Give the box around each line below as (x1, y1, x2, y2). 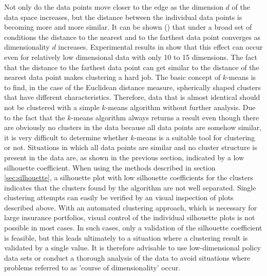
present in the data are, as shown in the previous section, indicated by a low (4, 152, 244, 162)
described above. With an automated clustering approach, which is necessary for (4, 202, 257, 213)
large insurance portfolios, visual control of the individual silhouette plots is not (4, 212, 255, 223)
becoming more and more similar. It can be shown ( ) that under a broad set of (4, 22, 252, 32)
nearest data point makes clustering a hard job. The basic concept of (4, 72, 221, 82)
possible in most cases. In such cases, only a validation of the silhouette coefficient (4, 222, 262, 233)
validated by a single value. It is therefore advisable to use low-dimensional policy (4, 242, 261, 253)
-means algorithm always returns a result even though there (71, 112, 259, 122)
